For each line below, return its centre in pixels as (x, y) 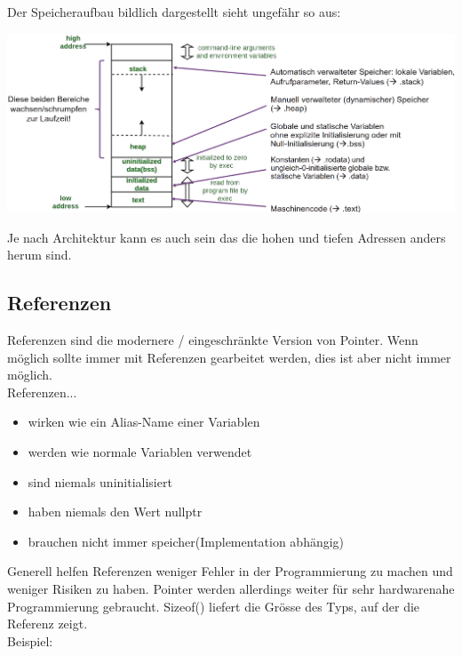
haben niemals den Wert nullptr (115, 512)
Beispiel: (30, 640)
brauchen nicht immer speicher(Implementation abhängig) (186, 541)
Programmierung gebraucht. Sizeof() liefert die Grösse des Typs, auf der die (214, 606)
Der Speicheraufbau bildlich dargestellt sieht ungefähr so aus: (174, 12)
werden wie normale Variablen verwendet (140, 452)
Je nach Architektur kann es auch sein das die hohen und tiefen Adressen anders (227, 237)
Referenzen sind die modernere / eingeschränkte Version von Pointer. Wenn (213, 340)
